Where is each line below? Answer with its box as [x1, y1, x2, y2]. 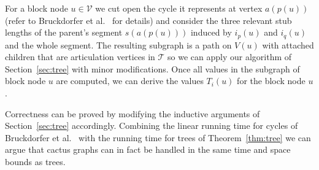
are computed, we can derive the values [56, 74, 204, 87]
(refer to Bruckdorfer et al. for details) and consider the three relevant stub [5, 14, 292, 26]
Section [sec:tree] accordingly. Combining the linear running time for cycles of [5, 119, 298, 132]
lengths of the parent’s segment [5, 26, 123, 39]
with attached [262, 38, 314, 51]
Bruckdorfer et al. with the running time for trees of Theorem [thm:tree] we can [5, 131, 311, 144]
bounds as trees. [5, 155, 66, 168]
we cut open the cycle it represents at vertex [95, 2, 263, 14]
